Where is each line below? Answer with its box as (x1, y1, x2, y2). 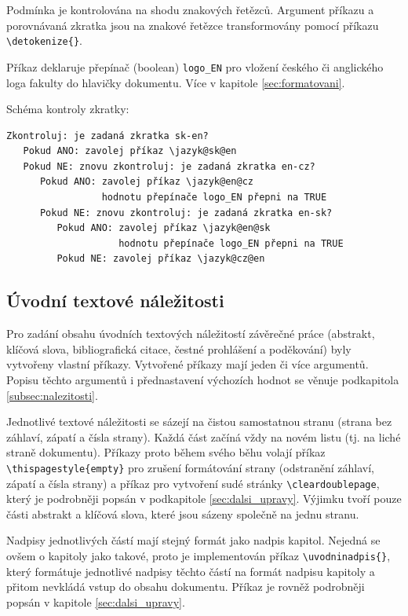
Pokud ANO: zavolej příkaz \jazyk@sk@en (23, 145, 237, 157)
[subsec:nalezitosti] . (6, 387, 98, 403)
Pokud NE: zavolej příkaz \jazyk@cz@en (56, 253, 265, 265)
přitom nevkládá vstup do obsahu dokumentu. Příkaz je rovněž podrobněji (6, 578, 365, 595)
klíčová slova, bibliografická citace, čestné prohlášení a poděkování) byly (6, 340, 352, 357)
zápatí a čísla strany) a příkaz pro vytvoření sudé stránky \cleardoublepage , (6, 475, 380, 491)
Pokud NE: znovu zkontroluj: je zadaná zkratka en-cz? (23, 160, 315, 172)
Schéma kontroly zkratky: (6, 101, 129, 117)
